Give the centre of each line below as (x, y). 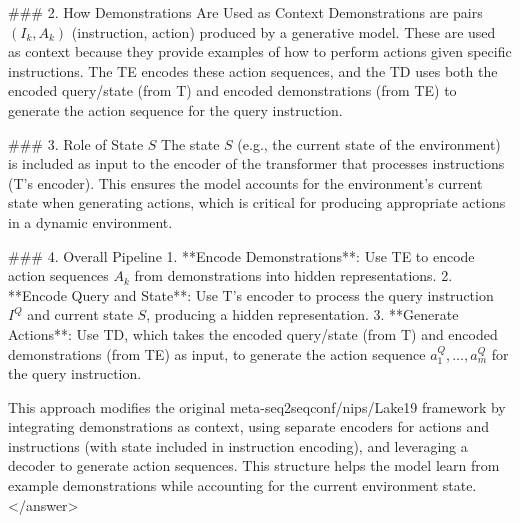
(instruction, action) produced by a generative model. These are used (283, 31)
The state (190, 143)
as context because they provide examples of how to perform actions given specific (260, 51)
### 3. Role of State (76, 143)
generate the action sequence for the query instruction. (175, 109)
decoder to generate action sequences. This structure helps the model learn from (254, 465)
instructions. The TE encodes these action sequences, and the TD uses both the (253, 70)
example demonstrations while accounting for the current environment (223, 485)
